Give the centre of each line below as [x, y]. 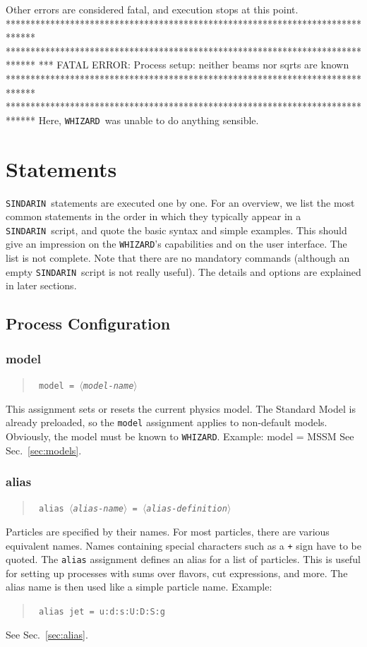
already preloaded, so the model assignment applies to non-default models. [167, 422]
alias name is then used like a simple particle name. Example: [139, 587]
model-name [108, 386]
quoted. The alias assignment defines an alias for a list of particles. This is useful [183, 559]
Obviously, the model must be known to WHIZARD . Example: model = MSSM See [180, 436]
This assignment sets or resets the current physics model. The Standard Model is [181, 408]
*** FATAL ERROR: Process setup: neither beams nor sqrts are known [194, 65]
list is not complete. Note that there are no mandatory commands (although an [178, 258]
